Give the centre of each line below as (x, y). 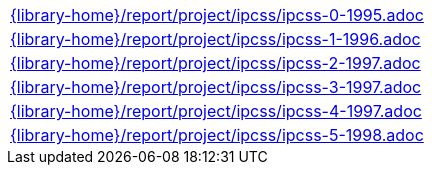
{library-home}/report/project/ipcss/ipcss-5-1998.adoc (217, 135)
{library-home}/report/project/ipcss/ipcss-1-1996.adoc (215, 39)
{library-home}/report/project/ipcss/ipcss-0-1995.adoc (217, 15)
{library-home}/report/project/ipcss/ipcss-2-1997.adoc (215, 63)
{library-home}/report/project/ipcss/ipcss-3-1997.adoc (216, 87)
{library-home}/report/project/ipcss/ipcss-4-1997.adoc (216, 111)
